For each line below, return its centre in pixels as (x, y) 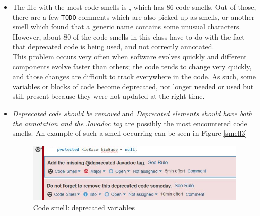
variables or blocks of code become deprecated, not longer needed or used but (133, 86)
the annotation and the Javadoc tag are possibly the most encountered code (130, 123)
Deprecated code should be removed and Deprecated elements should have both (132, 113)
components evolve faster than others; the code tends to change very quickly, (132, 66)
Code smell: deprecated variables (84, 207)
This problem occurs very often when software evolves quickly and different (129, 57)
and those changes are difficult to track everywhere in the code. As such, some (134, 76)
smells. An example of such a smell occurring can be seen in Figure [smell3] (130, 133)
